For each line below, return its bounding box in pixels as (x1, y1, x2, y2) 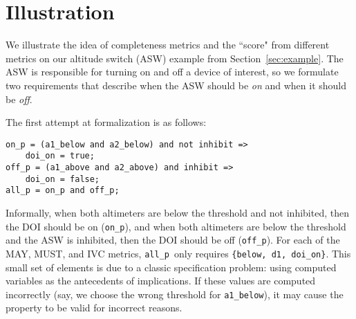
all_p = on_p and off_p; (6, 185, 120, 196)
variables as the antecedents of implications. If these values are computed (6, 273, 316, 288)
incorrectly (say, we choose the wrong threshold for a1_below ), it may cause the (6, 286, 344, 301)
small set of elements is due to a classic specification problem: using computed (6, 259, 337, 274)
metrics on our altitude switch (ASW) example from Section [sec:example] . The (6, 51, 344, 65)
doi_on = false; (25, 174, 100, 184)
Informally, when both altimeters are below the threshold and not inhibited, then (6, 205, 349, 219)
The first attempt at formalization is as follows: (6, 115, 207, 129)
